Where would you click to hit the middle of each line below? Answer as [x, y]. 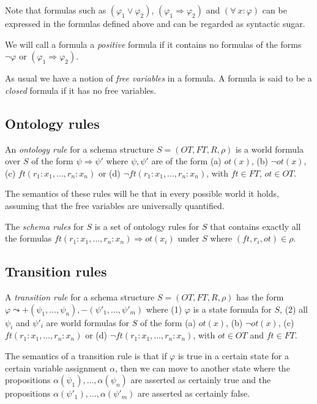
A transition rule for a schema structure [80, 296]
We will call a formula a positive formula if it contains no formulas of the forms [153, 44]
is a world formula [270, 149]
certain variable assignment [56, 368]
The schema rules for [44, 226]
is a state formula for [232, 309]
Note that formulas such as [56, 10]
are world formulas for [88, 322]
